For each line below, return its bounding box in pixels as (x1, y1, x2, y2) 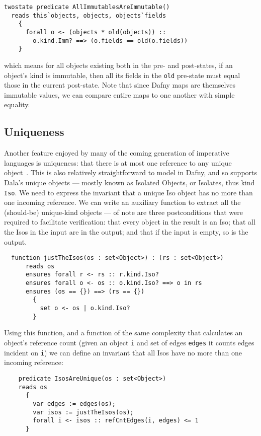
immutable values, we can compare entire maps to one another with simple (4, 89, 235, 100)
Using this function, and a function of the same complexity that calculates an (4, 327, 243, 338)
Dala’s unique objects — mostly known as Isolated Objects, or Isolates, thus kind (4, 177, 255, 187)
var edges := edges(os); (33, 400, 116, 407)
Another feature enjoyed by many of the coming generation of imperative (4, 148, 229, 158)
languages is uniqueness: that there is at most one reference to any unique (4, 157, 232, 168)
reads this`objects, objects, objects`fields (11, 12, 166, 19)
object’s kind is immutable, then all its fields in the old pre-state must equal (4, 69, 240, 80)
